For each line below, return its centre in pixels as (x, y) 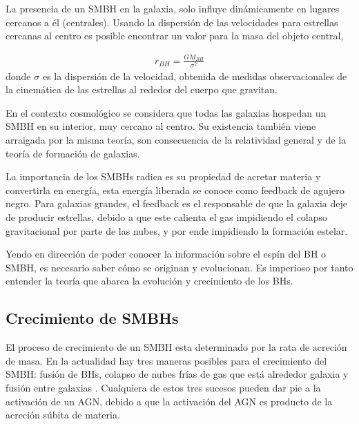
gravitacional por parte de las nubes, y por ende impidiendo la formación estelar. (177, 230)
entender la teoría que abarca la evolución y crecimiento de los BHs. (149, 281)
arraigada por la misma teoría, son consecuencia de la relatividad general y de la (176, 140)
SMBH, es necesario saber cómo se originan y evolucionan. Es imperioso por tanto (179, 267)
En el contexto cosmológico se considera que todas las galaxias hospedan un (166, 112)
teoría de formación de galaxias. (73, 153)
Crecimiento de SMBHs (92, 318)
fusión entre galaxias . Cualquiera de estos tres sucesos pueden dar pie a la (163, 387)
